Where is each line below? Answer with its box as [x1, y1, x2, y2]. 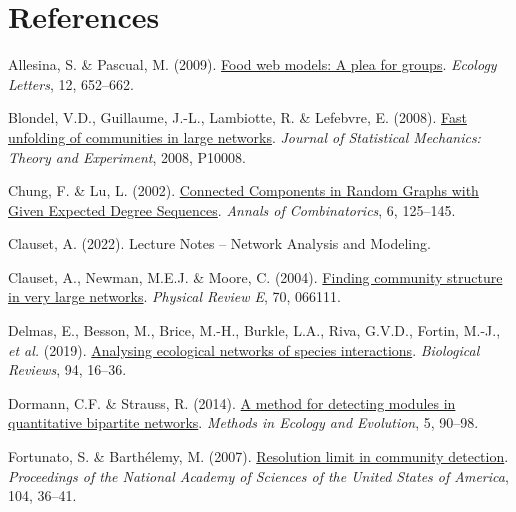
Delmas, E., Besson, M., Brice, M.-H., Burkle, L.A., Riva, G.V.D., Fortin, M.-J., [8, 320, 501, 341]
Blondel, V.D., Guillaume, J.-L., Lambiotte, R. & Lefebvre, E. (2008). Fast [8, 107, 467, 128]
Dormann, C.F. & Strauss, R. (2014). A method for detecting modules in [8, 392, 456, 413]
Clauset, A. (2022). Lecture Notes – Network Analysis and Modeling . [8, 233, 431, 254]
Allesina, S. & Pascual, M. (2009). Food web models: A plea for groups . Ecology [8, 54, 497, 75]
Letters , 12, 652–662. [8, 73, 134, 94]
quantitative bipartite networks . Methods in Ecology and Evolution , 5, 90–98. [8, 412, 479, 433]
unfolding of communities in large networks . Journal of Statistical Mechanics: [8, 126, 481, 147]
